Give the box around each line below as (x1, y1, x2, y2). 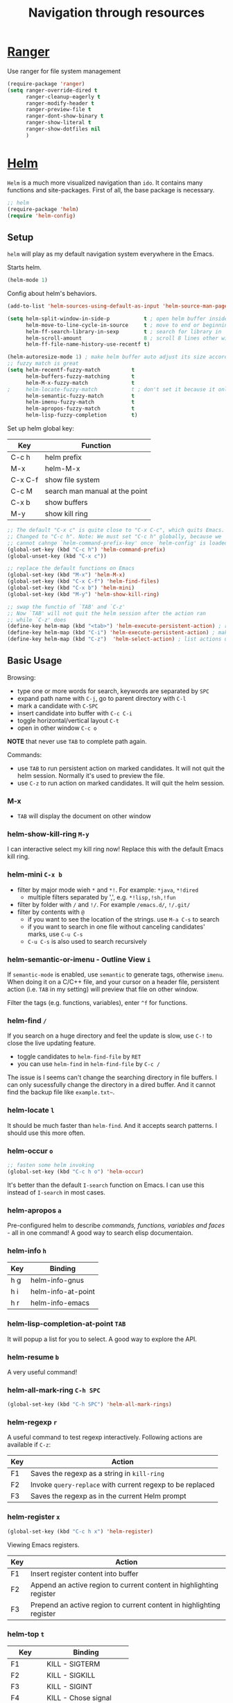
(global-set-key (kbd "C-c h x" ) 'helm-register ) (7, 1528, 154, 1535)
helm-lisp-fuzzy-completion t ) (25, 412, 138, 419)
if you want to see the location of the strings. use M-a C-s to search (27, 915, 220, 923)
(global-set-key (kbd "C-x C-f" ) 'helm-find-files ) (7, 578, 159, 585)
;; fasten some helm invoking (7, 1161, 95, 1168)
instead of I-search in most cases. (7, 1188, 106, 1196)
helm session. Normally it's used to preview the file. (17, 771, 165, 779)
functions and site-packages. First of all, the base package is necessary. (7, 185, 215, 194)
